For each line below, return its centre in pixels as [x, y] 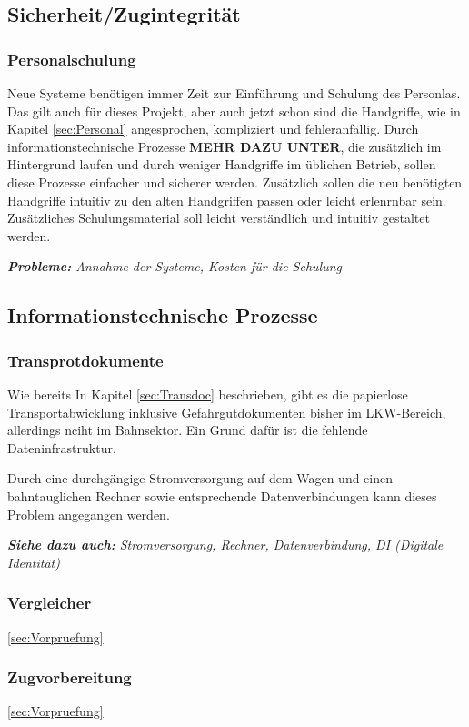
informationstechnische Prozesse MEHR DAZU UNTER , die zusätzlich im [225, 146]
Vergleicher [50, 603]
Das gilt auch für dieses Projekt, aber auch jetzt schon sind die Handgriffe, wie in [234, 111]
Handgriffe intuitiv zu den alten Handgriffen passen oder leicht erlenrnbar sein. [227, 200]
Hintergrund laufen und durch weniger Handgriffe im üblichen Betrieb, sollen [222, 164]
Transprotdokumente [85, 360]
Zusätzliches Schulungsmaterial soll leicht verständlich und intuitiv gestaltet [219, 218]
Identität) [34, 562]
